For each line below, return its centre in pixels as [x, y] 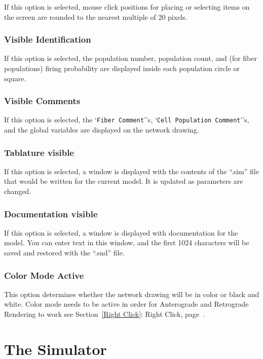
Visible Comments [42, 101]
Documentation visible [51, 214]
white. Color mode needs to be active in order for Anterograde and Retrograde [126, 304]
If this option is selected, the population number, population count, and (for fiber [130, 58]
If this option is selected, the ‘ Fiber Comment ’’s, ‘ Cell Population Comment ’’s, [127, 120]
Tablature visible [39, 152]
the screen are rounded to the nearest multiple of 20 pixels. [96, 17]
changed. [18, 191]
